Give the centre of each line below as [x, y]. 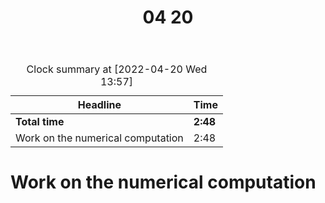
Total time [40, 122]
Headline [99, 105]
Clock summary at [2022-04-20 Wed [117, 69]
